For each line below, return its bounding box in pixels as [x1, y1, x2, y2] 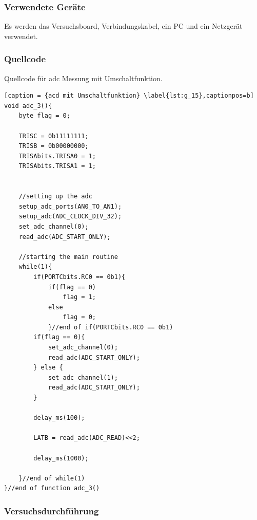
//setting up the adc [18, 193, 92, 200]
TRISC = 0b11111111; [18, 132, 89, 140]
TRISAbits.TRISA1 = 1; [18, 162, 96, 170]
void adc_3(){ [4, 102, 52, 109]
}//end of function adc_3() [4, 485, 100, 492]
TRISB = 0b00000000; [18, 142, 89, 150]
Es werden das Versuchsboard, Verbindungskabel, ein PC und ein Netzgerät [4, 21, 243, 31]
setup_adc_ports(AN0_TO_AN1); [18, 202, 122, 210]
